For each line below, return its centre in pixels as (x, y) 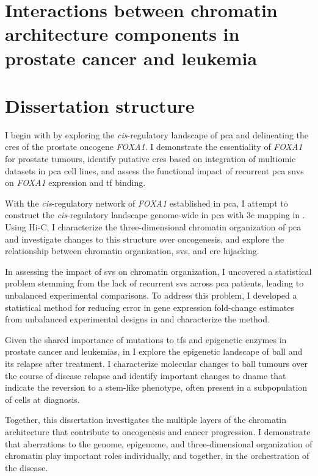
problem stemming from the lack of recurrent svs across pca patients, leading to (154, 283)
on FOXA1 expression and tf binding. (75, 183)
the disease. (27, 467)
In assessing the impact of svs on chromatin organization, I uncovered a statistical (158, 271)
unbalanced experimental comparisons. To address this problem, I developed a (151, 295)
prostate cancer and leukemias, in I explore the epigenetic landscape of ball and (154, 351)
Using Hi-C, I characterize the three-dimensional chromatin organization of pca (153, 227)
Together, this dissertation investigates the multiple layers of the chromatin (146, 420)
